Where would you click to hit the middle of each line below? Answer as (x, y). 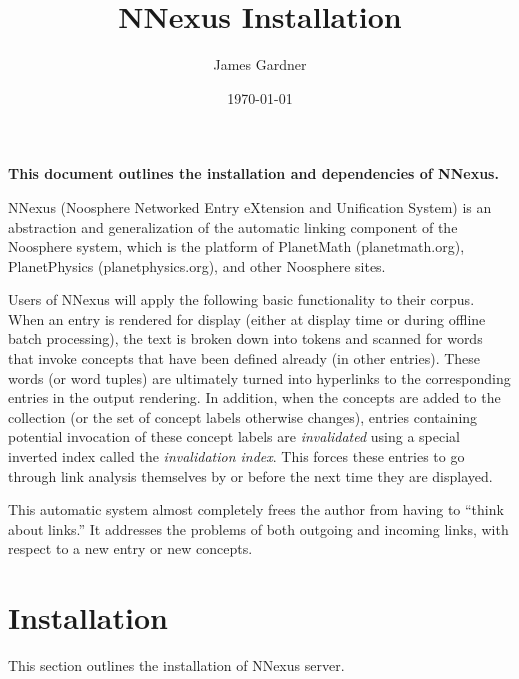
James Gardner (260, 64)
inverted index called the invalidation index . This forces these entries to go (236, 456)
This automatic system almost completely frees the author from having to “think (256, 509)
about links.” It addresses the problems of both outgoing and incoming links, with (258, 528)
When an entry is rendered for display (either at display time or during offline (247, 318)
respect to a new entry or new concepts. (130, 548)
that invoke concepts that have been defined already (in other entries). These (244, 358)
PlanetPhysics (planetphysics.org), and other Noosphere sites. (197, 265)
